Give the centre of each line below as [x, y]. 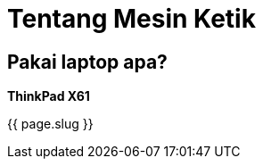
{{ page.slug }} [50, 124]
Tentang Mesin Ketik [131, 19]
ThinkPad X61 [49, 96]
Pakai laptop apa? [87, 62]
